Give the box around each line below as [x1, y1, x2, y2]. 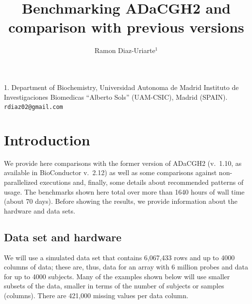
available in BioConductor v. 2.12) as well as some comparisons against [4, 167, 217, 178]
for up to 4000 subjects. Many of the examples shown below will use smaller [4, 271, 230, 281]
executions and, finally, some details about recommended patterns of [39, 177, 244, 187]
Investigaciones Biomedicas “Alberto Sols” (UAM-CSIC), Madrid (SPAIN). [4, 91, 228, 102]
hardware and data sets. [4, 205, 75, 215]
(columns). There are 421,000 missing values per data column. [4, 290, 188, 301]
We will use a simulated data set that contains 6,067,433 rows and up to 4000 [4, 252, 235, 262]
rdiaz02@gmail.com [4, 104, 63, 111]
